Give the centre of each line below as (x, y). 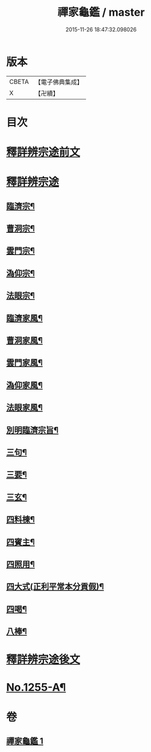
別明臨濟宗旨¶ (32, 430)
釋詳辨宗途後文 (43, 659)
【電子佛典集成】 (59, 82)
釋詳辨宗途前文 (43, 152)
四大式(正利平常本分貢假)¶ (55, 586)
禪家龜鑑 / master (101, 12)
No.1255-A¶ (36, 687)
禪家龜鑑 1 (25, 741)
